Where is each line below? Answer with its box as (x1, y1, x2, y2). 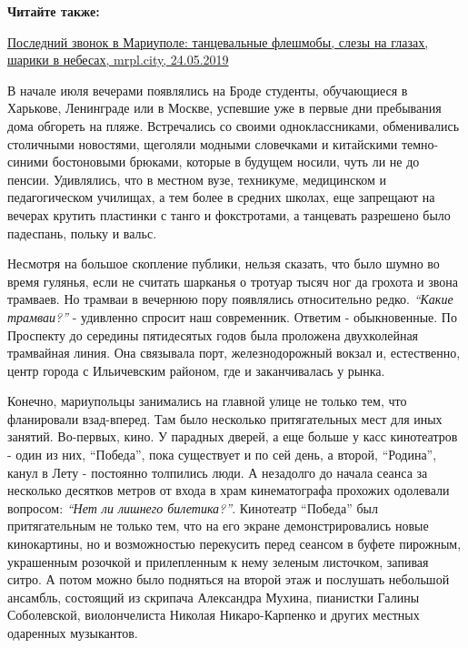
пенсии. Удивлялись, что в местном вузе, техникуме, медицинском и (7, 169, 387, 188)
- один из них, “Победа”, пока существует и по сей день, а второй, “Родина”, (7, 445, 437, 464)
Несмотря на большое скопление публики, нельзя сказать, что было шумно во (7, 254, 440, 273)
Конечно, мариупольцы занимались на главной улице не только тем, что (7, 391, 407, 410)
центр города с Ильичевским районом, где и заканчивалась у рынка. (7, 360, 385, 380)
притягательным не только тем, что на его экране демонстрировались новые (7, 516, 429, 535)
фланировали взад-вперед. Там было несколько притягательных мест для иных (7, 409, 443, 428)
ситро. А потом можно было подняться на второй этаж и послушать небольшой (7, 570, 450, 589)
